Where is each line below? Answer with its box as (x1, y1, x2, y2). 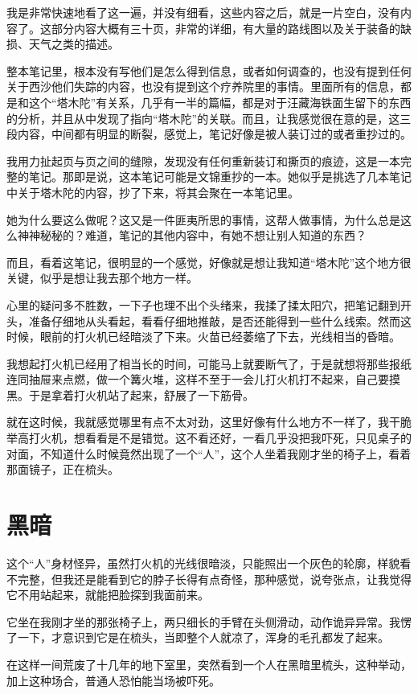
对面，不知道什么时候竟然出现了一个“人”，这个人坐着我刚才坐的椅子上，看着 (6, 445, 412, 462)
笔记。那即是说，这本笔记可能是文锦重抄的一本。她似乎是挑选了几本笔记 (28, 168, 412, 185)
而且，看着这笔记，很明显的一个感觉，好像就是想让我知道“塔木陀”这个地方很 (6, 253, 412, 270)
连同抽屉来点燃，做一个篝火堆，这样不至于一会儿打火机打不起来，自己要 (6, 371, 389, 388)
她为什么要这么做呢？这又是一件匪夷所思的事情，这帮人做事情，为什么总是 (6, 211, 400, 228)
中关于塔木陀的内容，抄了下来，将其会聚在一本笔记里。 (6, 183, 299, 200)
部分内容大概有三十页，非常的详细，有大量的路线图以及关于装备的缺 (51, 19, 412, 36)
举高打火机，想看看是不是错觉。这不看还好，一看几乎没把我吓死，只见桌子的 (6, 429, 412, 446)
